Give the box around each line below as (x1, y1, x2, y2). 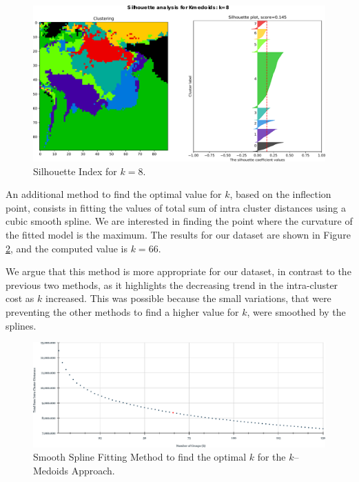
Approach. (71, 463, 115, 477)
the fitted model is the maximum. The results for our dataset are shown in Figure (6, 228, 351, 242)
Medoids (33, 463, 69, 477)
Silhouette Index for (33, 163, 117, 178)
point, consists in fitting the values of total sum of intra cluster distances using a (6, 200, 346, 214)
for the (257, 450, 286, 464)
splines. (6, 318, 37, 332)
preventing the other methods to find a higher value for (6, 305, 239, 319)
